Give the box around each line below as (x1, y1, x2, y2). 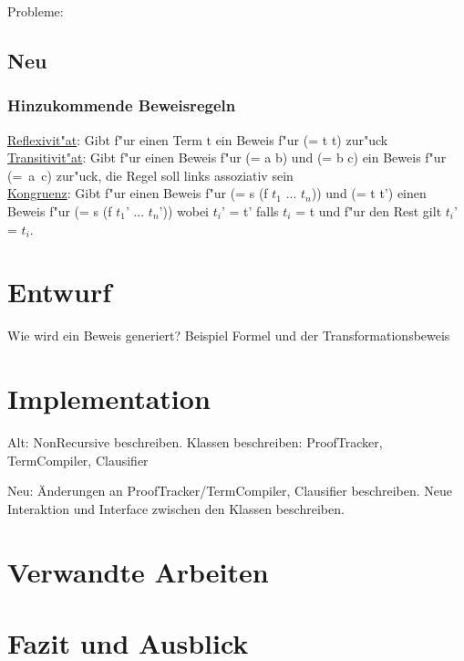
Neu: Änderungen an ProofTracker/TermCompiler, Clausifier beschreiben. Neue (7, 481, 452, 500)
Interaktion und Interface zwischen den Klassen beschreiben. (7, 498, 345, 518)
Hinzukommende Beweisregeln (7, 94, 236, 117)
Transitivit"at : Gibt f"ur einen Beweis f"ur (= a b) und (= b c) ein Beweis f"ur (7, 148, 447, 167)
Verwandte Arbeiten (7, 552, 269, 590)
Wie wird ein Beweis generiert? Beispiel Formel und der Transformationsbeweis (7, 326, 450, 345)
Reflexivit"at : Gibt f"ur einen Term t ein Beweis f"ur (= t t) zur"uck (7, 130, 388, 149)
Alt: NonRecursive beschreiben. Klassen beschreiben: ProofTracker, (7, 433, 383, 451)
